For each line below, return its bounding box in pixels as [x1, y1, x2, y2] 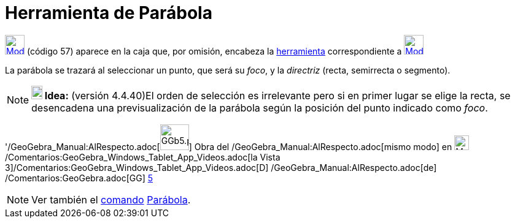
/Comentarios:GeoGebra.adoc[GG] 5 [5, 172, 153, 183]
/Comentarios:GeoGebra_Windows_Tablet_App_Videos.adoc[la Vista [5, 151, 281, 162]
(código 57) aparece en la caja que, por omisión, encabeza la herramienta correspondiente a [26, 45, 402, 56]
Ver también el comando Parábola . [31, 193, 191, 206]
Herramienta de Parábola [5, 2, 212, 23]
